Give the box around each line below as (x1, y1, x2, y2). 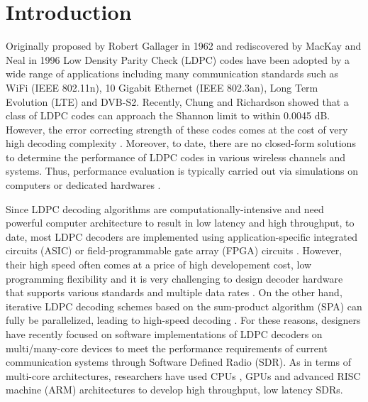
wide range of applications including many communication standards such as (6, 66, 339, 81)
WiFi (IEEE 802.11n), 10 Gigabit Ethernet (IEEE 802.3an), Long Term (6, 80, 318, 94)
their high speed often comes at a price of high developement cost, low (6, 257, 312, 272)
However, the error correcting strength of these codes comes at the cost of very (6, 121, 348, 136)
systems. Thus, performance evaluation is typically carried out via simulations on (6, 163, 358, 178)
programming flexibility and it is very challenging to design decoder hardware (6, 271, 343, 286)
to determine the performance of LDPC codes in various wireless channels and (6, 149, 346, 164)
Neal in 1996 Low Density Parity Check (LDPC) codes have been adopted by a (6, 52, 350, 67)
